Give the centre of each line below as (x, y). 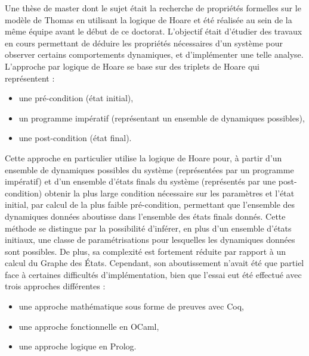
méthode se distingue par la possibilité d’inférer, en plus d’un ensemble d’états (148, 228)
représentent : (30, 78)
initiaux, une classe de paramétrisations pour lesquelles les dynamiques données (150, 240)
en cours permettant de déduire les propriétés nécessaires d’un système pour (144, 43)
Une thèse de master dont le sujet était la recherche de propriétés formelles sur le (153, 8)
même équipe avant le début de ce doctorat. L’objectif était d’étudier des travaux (154, 31)
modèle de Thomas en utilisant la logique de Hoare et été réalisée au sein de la (149, 19)
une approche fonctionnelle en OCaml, (89, 326)
